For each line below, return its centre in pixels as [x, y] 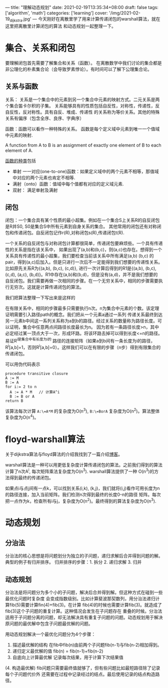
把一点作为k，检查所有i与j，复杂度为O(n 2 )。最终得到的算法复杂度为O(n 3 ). [81, 500]
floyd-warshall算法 [45, 439]
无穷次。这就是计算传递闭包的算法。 [46, 287]
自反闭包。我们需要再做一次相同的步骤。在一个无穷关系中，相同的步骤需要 [82, 281]
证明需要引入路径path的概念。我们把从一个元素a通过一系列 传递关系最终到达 [84, 314]
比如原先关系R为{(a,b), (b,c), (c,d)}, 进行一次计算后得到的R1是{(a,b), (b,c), [81, 268]
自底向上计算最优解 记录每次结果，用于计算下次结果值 [68, 657]
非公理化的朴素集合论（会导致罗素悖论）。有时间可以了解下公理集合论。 [78, 69]
